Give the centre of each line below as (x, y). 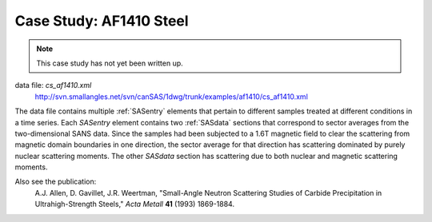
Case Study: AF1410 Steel (102, 21)
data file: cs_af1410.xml (53, 85)
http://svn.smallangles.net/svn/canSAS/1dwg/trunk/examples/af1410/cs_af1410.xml (171, 97)
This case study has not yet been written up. (110, 63)
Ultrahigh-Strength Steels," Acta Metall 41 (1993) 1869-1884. (135, 204)
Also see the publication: (56, 182)
